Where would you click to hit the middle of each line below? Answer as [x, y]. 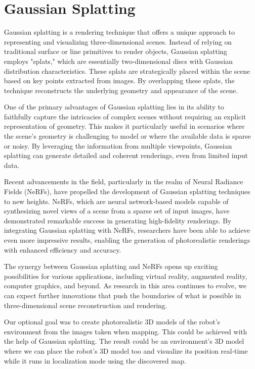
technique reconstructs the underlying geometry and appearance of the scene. [121, 90]
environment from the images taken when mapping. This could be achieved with [126, 331]
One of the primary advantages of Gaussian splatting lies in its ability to [114, 107]
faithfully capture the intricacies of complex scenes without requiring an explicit [125, 116]
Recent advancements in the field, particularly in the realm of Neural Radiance [124, 182]
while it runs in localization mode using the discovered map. [95, 360]
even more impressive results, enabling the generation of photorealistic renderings [127, 240]
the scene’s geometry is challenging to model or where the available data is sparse [127, 136]
